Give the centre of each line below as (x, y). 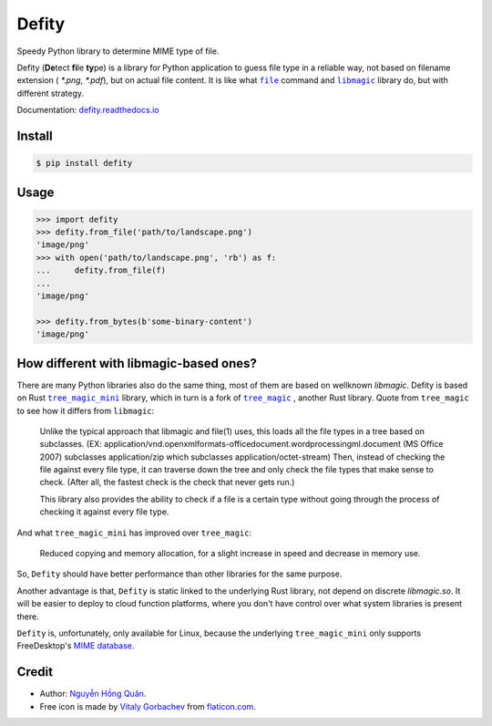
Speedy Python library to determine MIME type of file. (118, 51)
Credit (35, 672)
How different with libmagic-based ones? (137, 363)
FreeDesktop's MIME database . (76, 646)
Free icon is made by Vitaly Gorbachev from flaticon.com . (148, 706)
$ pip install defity (84, 163)
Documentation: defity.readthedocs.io (88, 110)
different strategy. (51, 93)
